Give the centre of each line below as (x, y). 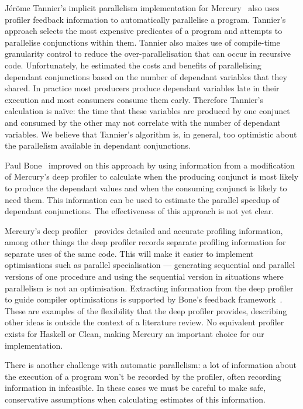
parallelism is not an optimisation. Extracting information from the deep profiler (149, 288)
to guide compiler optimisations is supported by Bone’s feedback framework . (144, 299)
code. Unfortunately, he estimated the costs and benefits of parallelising (133, 65)
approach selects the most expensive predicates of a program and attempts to (144, 31)
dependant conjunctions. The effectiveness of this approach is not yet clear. (140, 211)
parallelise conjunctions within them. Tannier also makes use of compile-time (142, 42)
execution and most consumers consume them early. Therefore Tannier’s (134, 99)
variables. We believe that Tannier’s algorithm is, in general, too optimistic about (151, 134)
